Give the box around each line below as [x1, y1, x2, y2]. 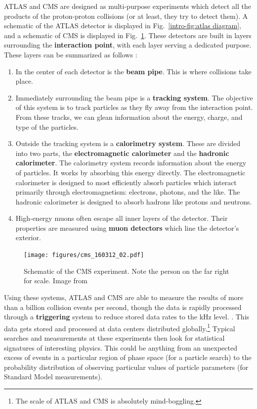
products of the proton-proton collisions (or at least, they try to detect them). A [4, 10, 248, 21]
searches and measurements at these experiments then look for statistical [4, 332, 225, 343]
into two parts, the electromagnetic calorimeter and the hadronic [15, 148, 229, 158]
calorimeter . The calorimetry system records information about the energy [15, 157, 247, 168]
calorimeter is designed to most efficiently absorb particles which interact [15, 177, 237, 187]
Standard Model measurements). [4, 371, 102, 382]
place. [15, 76, 33, 86]
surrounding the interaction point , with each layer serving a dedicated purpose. [4, 40, 252, 50]
